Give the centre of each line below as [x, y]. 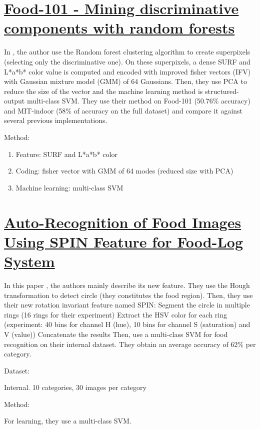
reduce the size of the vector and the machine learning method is [103, 91]
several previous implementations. [56, 120]
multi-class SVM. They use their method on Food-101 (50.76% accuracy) [138, 101]
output [14, 101]
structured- [222, 91]
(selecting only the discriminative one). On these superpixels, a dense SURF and [127, 61]
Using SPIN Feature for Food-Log [124, 241]
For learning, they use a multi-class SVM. [68, 421]
